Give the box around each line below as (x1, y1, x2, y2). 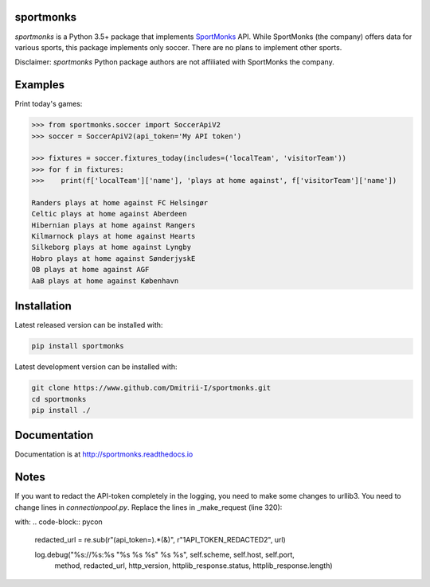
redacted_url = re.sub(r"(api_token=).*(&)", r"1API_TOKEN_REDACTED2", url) (34, 535, 286, 545)
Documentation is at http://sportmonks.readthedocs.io (14, 449, 193, 459)
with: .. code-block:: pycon (14, 517, 103, 527)
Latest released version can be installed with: (14, 321, 163, 330)
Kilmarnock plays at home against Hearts (31, 231, 196, 241)
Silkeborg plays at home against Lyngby (31, 243, 191, 252)
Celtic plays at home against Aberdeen (31, 209, 187, 219)
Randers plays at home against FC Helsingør (31, 198, 209, 207)
